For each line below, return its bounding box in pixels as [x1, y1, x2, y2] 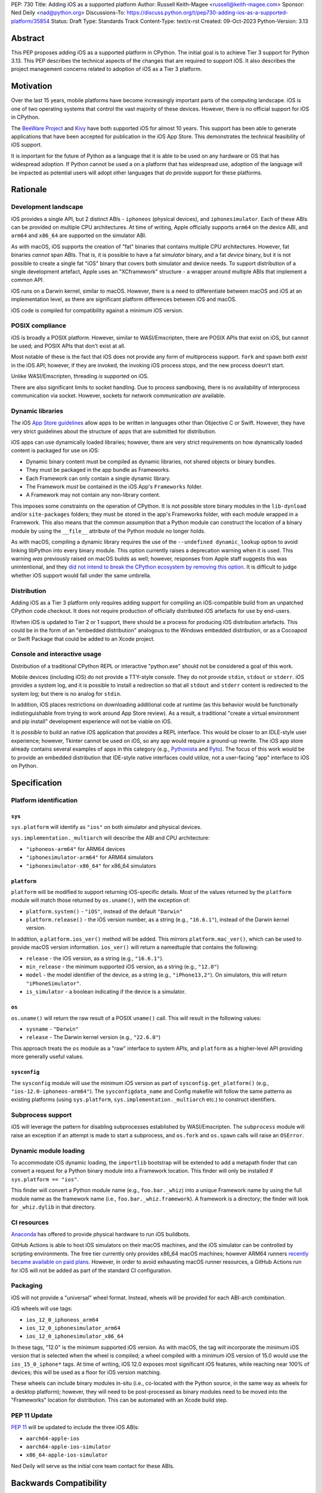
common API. [11, 277, 44, 284]
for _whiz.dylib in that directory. [11, 1203, 96, 1211]
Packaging [11, 1282, 43, 1290]
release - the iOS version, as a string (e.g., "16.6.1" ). [26, 954, 164, 961]
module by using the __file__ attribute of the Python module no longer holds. [11, 527, 206, 534]
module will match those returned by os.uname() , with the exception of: [11, 896, 190, 904]
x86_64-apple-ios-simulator [26, 1452, 109, 1458]
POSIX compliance [11, 321, 67, 330]
